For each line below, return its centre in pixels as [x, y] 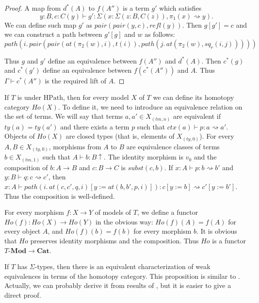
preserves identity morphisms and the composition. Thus [114, 240]
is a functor [229, 240]
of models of [113, 212]
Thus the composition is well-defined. [60, 196]
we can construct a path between [53, 34]
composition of [26, 167]
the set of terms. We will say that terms [64, 116]
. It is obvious [217, 231]
